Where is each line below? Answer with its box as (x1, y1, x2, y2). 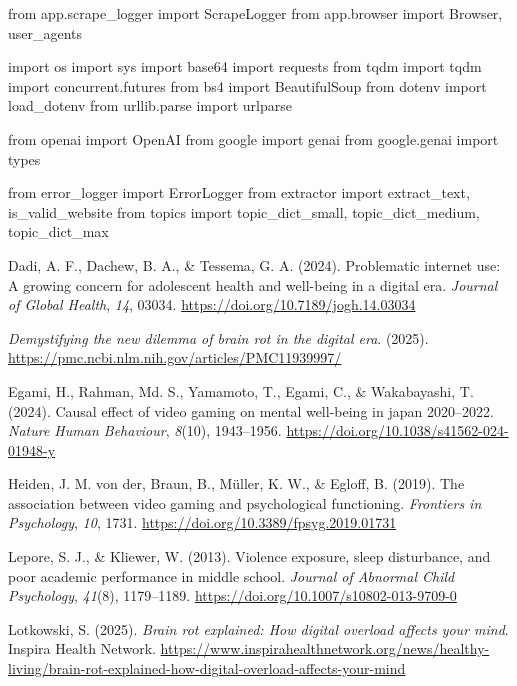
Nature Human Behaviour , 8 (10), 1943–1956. (8, 420, 282, 441)
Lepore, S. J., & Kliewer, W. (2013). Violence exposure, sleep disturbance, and (8, 546, 491, 567)
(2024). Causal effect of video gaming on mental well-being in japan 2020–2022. (8, 400, 494, 421)
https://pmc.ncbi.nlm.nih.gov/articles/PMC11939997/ (8, 347, 342, 368)
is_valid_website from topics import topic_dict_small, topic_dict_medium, (8, 201, 480, 222)
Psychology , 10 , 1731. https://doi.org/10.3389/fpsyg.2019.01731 (8, 512, 397, 533)
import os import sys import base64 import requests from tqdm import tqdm (8, 56, 482, 77)
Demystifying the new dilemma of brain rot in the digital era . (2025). (8, 327, 429, 348)
